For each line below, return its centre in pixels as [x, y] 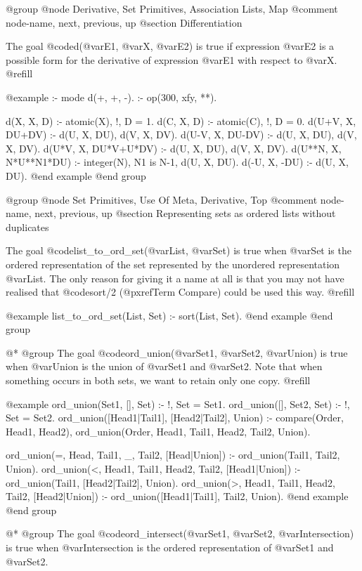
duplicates [27, 227]
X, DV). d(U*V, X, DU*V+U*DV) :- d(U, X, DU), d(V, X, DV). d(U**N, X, [174, 148]
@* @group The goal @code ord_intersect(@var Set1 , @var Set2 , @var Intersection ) [180, 533]
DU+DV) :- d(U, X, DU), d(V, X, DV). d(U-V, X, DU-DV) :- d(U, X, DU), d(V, [181, 134]
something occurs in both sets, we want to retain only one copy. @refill [158, 380]
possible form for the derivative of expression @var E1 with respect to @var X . [172, 59]
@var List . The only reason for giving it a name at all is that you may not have [175, 278]
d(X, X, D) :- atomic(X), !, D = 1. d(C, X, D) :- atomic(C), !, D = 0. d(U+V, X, [181, 120]
